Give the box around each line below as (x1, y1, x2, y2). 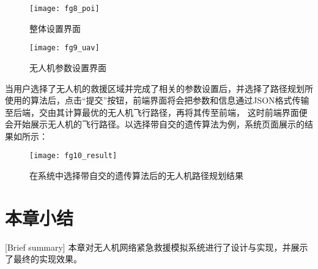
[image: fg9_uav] (29, 44, 100, 53)
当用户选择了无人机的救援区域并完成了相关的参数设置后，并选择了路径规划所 (5, 81, 313, 94)
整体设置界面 (29, 21, 81, 34)
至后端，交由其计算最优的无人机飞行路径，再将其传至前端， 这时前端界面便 (5, 105, 308, 118)
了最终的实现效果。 (5, 252, 82, 265)
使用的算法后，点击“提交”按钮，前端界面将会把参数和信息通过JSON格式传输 (5, 94, 309, 107)
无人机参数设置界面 (29, 61, 106, 74)
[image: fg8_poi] (29, 4, 100, 13)
